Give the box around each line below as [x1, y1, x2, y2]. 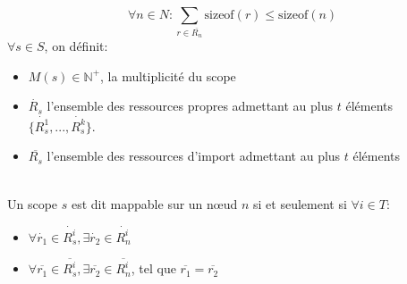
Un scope [7, 194, 58, 213]
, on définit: [44, 37, 108, 55]
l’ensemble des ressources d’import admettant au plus [47, 146, 341, 165]
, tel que [131, 259, 176, 278]
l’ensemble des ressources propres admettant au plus [47, 96, 334, 115]
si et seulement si [253, 194, 347, 213]
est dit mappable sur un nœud [71, 194, 238, 213]
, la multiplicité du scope [100, 66, 236, 85]
